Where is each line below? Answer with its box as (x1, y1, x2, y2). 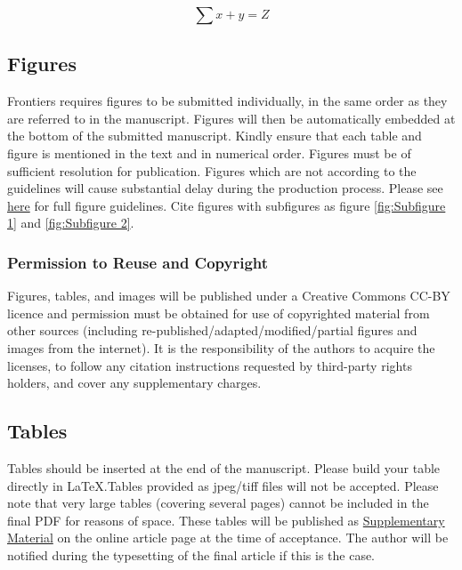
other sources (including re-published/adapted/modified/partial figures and (7, 321, 417, 340)
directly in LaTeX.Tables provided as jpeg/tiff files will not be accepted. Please (7, 476, 439, 494)
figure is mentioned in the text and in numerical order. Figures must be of (7, 143, 411, 162)
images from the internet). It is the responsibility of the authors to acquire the (7, 338, 435, 357)
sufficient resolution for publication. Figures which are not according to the (7, 161, 417, 180)
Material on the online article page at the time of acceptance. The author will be (7, 528, 449, 547)
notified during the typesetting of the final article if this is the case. (7, 545, 376, 564)
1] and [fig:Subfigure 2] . (7, 213, 134, 232)
